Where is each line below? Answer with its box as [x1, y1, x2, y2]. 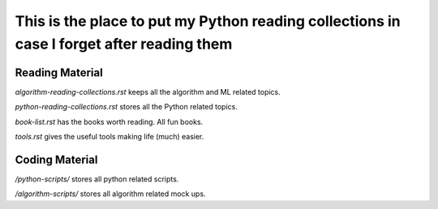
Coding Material [15, 152, 98, 166]
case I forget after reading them [15, 35, 233, 53]
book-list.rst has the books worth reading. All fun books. [15, 117, 204, 126]
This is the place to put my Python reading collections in [15, 12, 401, 30]
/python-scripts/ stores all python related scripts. [15, 174, 179, 184]
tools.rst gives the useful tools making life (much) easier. [15, 132, 204, 142]
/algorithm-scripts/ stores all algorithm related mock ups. [15, 189, 206, 198]
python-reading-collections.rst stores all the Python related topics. [15, 102, 238, 112]
